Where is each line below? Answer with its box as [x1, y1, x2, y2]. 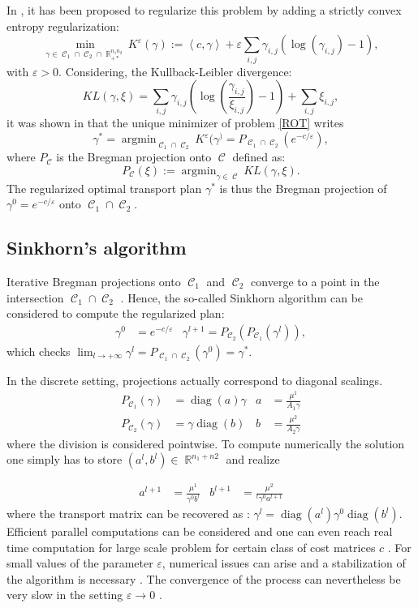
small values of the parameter [6, 554, 153, 572]
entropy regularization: [6, 17, 119, 34]
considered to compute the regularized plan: [6, 305, 225, 322]
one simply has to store [6, 451, 123, 468]
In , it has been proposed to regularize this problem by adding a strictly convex [6, 2, 402, 18]
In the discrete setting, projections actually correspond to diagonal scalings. [6, 371, 383, 388]
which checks [6, 342, 71, 359]
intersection [6, 289, 64, 306]
